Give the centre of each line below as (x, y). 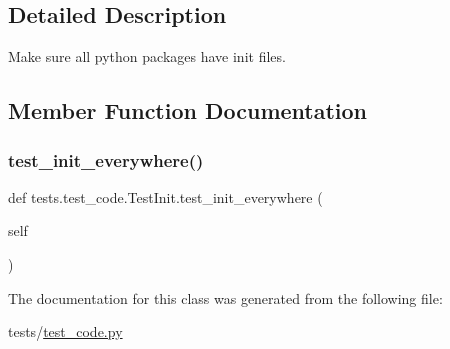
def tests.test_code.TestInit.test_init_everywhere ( (165, 196)
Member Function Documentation (188, 110)
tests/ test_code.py (65, 331)
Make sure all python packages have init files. (147, 56)
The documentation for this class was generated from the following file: (225, 297)
